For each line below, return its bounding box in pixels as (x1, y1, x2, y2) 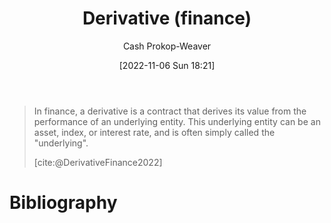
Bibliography (9, 192, 118, 214)
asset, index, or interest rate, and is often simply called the (33, 126, 276, 138)
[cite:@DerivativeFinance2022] (33, 156, 163, 168)
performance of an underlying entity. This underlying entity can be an (33, 115, 321, 127)
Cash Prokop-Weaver (122, 40, 212, 52)
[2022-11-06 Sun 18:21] (118, 59, 216, 71)
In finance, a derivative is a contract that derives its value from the (33, 105, 307, 117)
